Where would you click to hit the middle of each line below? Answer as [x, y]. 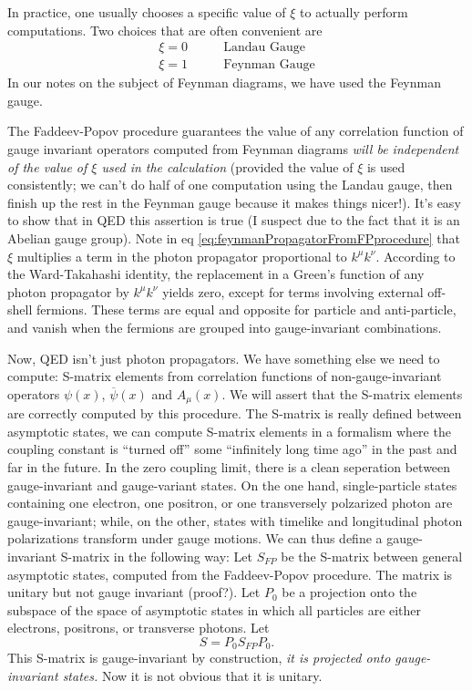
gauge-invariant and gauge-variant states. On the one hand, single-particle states [232, 485]
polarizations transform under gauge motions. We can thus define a [195, 538]
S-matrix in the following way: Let [157, 556]
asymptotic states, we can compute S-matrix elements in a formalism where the [229, 431]
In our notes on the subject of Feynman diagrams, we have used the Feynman [224, 83]
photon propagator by [68, 291]
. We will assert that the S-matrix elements [342, 393]
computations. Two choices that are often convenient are [165, 30]
